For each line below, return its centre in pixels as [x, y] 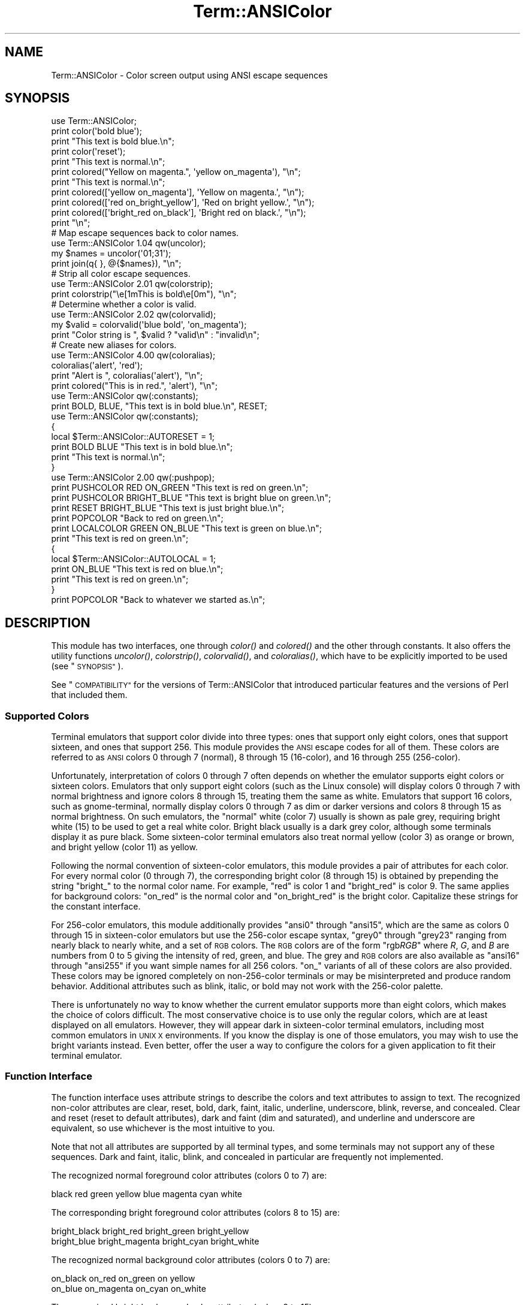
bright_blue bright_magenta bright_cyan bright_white [155, 1241]
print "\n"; [71, 223]
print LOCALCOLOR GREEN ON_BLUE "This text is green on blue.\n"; [186, 528]
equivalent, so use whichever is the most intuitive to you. [163, 1128]
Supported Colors [47, 716]
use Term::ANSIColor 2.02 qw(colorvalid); [134, 315]
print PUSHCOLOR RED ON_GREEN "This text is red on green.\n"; [180, 488]
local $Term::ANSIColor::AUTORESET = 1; [133, 437]
